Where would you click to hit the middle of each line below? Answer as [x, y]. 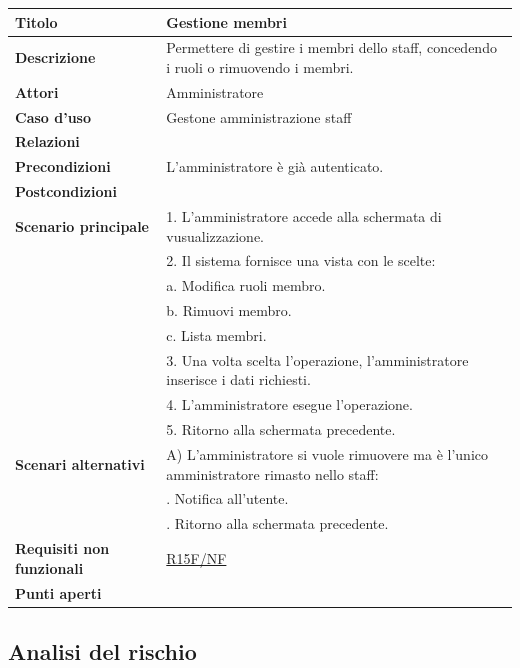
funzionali [49, 567]
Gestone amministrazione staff [259, 116]
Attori [37, 91]
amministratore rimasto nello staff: [272, 473]
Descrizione [55, 57]
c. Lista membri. [216, 334]
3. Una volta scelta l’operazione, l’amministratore [317, 359]
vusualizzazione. [215, 235]
